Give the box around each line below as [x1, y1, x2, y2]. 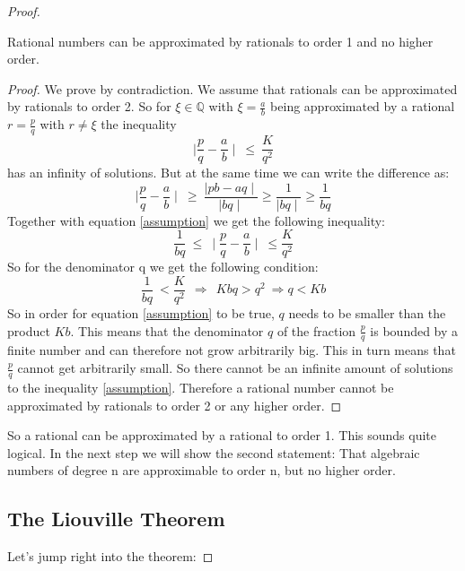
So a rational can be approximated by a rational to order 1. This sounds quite [7, 426, 437, 445]
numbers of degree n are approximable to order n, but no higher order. [7, 461, 396, 480]
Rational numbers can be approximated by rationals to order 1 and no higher [7, 31, 434, 50]
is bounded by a [370, 321, 459, 340]
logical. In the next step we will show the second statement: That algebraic [7, 443, 420, 462]
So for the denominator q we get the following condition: [7, 257, 319, 276]
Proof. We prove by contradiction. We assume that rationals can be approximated [7, 79, 458, 98]
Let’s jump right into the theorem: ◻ [7, 547, 214, 566]
